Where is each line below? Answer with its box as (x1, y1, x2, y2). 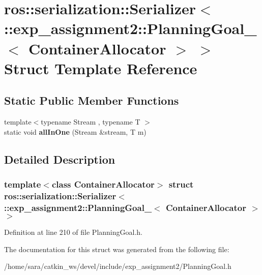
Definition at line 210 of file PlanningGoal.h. (4, 227, 142, 237)
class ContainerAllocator (51, 178, 155, 191)
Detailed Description (4, 151, 115, 167)
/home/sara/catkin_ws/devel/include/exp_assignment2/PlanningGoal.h (4, 261, 231, 271)
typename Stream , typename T (41, 116, 140, 127)
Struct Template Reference (4, 57, 197, 78)
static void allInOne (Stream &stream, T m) (4, 126, 147, 137)
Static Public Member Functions (4, 93, 179, 108)
